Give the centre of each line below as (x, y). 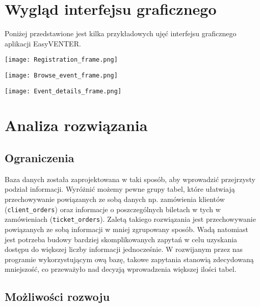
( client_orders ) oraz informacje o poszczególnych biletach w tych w (113, 209)
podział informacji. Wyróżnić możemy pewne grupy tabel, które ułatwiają (120, 189)
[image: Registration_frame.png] (61, 60)
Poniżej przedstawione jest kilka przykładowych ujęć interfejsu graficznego (121, 33)
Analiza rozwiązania (76, 125)
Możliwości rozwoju (57, 297)
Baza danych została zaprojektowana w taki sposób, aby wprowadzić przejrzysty (130, 179)
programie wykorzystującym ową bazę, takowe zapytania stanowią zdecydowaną (129, 259)
